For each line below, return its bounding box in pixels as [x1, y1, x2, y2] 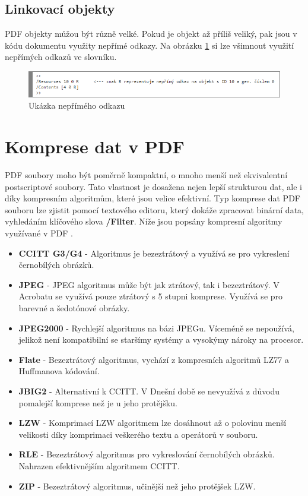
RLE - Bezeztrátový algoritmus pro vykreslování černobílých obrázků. [18, 448, 275, 460]
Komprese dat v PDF [5, 134, 185, 159]
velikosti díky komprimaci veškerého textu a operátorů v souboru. [18, 428, 258, 440]
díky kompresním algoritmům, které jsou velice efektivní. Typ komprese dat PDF [5, 192, 300, 204]
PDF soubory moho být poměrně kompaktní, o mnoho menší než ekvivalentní [5, 169, 288, 181]
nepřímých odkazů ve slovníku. [5, 50, 117, 63]
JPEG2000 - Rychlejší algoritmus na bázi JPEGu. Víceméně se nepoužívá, [18, 321, 294, 334]
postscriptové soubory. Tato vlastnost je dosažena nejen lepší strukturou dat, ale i [5, 180, 302, 192]
